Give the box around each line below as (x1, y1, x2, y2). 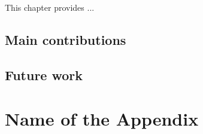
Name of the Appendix (5, 106, 199, 131)
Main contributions (5, 30, 126, 48)
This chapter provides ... (5, 1, 95, 13)
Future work (5, 65, 83, 84)
